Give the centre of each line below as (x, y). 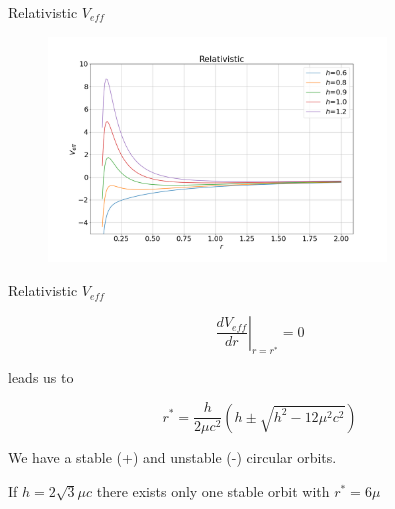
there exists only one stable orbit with (213, 490)
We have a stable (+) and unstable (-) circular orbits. (172, 457)
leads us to (41, 377)
